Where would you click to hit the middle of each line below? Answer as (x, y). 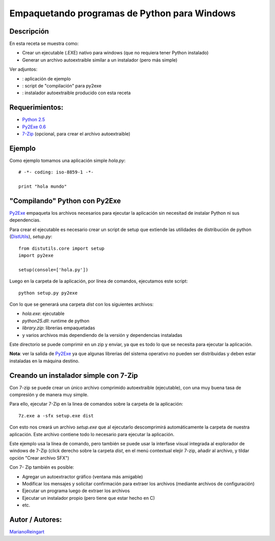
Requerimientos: (36, 108)
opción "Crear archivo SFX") (39, 458)
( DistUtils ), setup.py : (31, 237)
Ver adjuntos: (23, 69)
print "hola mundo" (43, 187)
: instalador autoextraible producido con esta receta (76, 93)
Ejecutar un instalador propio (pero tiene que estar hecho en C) (89, 498)
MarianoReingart (27, 532)
